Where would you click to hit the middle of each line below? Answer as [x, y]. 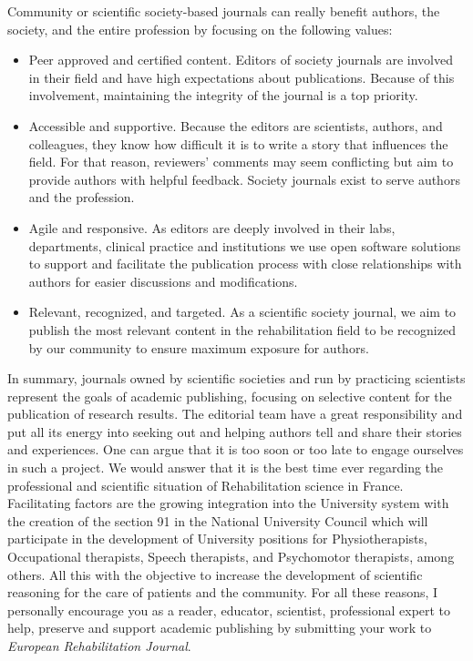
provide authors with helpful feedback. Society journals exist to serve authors [244, 179]
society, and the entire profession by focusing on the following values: [200, 29]
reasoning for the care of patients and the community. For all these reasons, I [223, 592]
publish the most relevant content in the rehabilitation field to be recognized [242, 329]
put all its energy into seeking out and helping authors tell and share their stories [235, 431]
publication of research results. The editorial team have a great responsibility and [235, 414]
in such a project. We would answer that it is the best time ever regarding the [226, 468]
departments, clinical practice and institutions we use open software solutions [245, 245]
